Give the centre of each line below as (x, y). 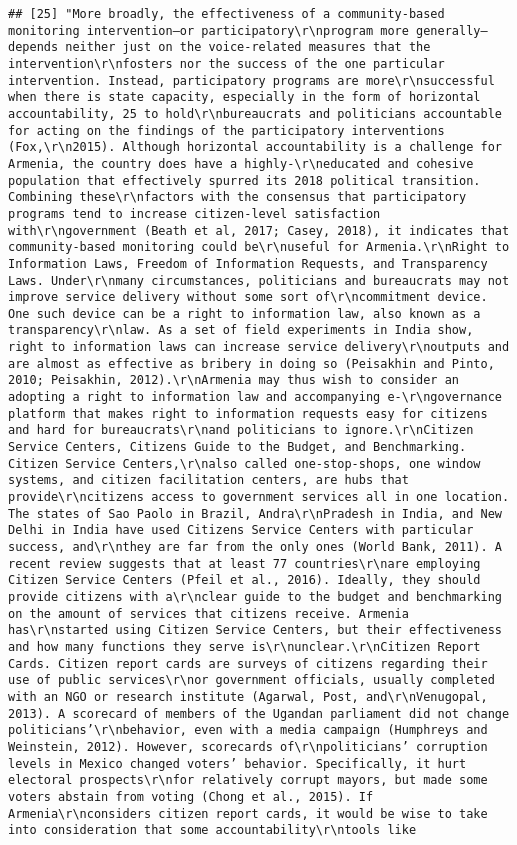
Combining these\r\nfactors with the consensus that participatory (237, 197)
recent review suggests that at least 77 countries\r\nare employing (244, 563)
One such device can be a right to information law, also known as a (244, 313)
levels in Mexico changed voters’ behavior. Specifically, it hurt (237, 763)
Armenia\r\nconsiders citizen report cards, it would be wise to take (248, 813)
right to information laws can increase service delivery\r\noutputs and (259, 347)
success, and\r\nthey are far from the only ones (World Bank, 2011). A (255, 547)
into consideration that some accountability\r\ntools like (212, 830)
